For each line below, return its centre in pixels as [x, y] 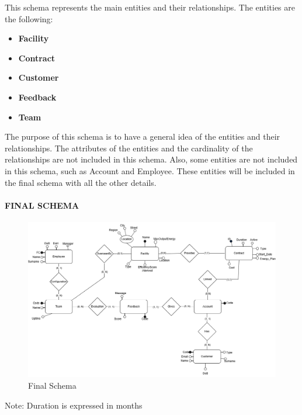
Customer [39, 77]
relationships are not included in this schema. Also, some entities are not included [151, 159]
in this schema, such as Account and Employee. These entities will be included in [150, 170]
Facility [34, 38]
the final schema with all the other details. [81, 182]
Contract [37, 58]
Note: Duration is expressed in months [74, 405]
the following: [29, 18]
